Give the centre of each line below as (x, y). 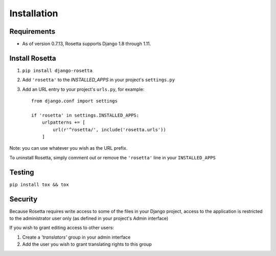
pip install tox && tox (39, 184)
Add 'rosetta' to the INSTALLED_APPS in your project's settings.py (99, 80)
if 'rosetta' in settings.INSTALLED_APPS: (85, 115)
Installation (34, 13)
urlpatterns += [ (63, 122)
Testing (22, 172)
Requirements (32, 31)
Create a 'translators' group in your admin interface (76, 237)
